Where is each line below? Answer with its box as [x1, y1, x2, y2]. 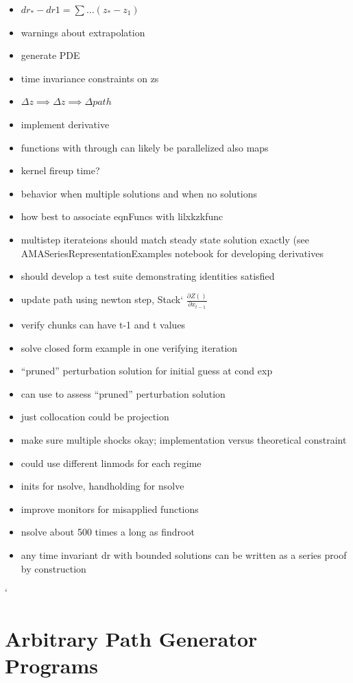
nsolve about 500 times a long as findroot [21, 525, 195, 539]
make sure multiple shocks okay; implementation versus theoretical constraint [21, 433, 347, 447]
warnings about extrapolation [21, 25, 145, 39]
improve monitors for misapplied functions [21, 501, 199, 516]
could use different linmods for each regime [21, 455, 202, 470]
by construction [21, 561, 86, 575]
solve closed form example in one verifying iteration [21, 340, 238, 355]
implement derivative [21, 117, 110, 131]
